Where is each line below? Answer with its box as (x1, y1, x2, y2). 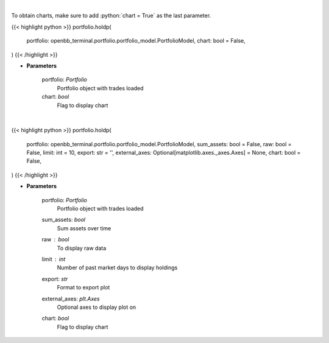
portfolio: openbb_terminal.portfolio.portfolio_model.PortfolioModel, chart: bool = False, (26, 37, 246, 44)
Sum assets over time (57, 224, 111, 232)
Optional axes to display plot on (57, 303, 136, 311)
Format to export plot (57, 284, 110, 291)
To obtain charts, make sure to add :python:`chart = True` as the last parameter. (11, 12, 211, 19)
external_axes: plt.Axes (41, 295, 100, 302)
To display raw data (57, 244, 107, 252)
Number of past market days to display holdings (57, 264, 178, 271)
